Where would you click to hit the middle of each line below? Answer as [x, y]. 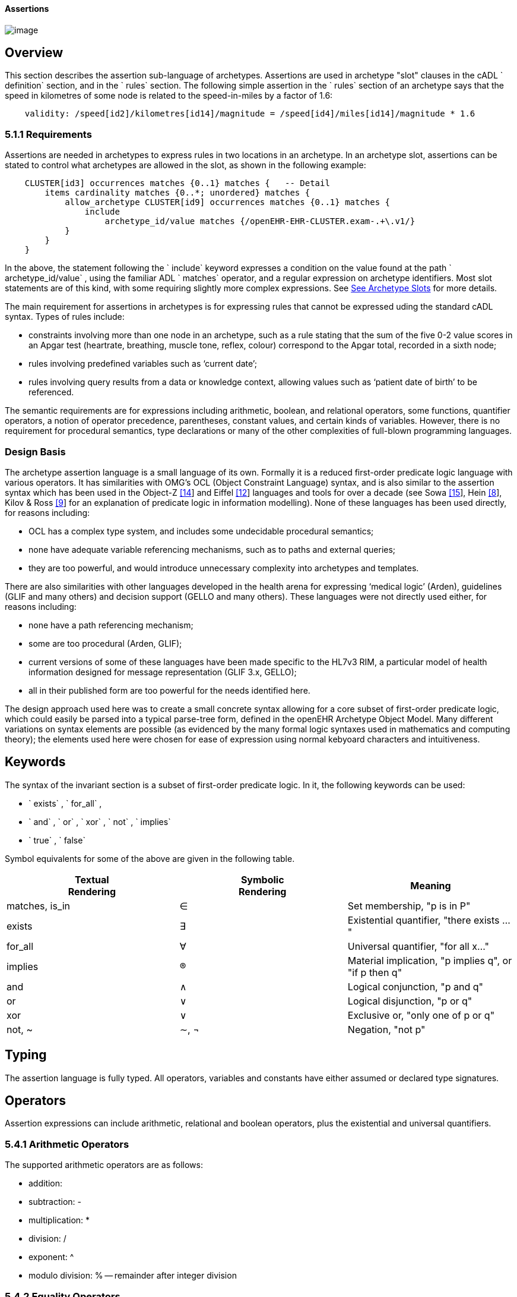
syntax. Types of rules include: [65, 317]
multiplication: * [59, 1220]
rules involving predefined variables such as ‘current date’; [143, 364]
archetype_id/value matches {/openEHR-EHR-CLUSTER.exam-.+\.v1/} [260, 221]
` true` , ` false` [57, 840]
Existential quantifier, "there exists [424, 920]
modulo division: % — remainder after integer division [133, 1276]
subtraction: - [55, 1202]
